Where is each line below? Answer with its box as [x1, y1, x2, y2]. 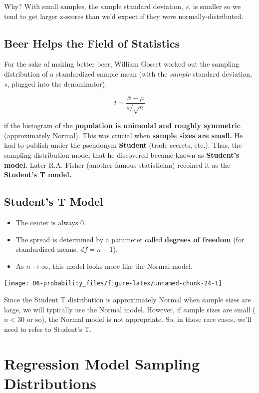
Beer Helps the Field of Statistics [4, 35, 180, 51]
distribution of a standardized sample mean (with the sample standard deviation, [4, 68, 253, 79]
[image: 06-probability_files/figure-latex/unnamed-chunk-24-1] [4, 280, 222, 287]
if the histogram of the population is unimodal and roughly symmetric [4, 120, 241, 131]
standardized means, [15, 244, 78, 254]
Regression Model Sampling [4, 353, 200, 373]
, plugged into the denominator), [7, 78, 107, 89]
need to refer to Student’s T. [4, 323, 92, 334]
